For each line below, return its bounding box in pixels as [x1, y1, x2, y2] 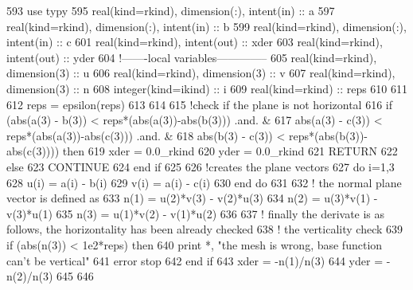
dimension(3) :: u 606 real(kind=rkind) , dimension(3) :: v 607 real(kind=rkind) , [6, 65, 395, 81]
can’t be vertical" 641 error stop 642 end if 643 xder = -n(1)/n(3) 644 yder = [6, 252, 384, 268]
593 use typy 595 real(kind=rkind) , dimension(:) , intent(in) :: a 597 [6, 2, 335, 18]
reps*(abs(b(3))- [289, 127, 368, 143]
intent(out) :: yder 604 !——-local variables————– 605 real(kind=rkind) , [6, 49, 377, 65]
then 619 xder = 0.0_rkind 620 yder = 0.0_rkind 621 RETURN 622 [62, 143, 398, 159]
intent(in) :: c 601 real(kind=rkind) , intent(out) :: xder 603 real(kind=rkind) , [6, 33, 383, 50]
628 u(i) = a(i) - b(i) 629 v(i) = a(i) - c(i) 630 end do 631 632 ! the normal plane [6, 174, 402, 190]
